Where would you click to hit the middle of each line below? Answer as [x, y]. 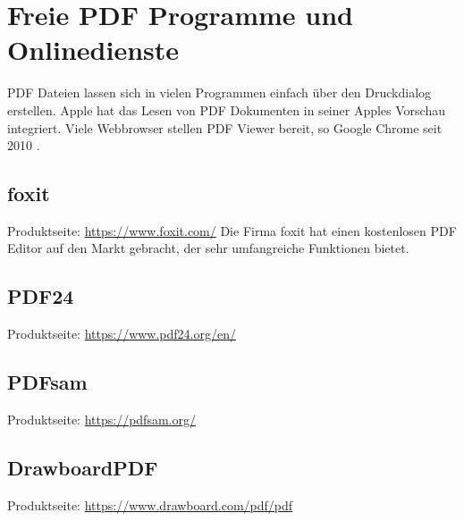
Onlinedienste [93, 50]
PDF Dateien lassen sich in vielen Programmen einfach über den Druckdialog [219, 92]
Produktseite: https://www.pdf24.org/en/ [122, 334]
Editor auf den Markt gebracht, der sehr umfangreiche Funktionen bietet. [208, 248]
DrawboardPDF [83, 468]
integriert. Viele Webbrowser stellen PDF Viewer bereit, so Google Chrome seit [225, 127]
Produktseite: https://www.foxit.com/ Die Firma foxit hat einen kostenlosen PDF [232, 230]
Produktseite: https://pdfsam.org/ [101, 420]
